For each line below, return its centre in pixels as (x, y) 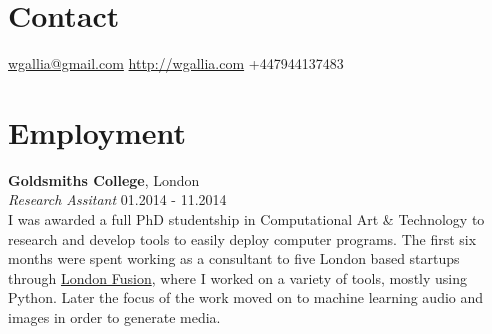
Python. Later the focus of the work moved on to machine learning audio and (246, 297)
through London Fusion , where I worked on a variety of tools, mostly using (238, 277)
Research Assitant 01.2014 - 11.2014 (117, 199)
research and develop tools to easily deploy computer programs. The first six (242, 238)
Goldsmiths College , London (104, 179)
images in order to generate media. (114, 317)
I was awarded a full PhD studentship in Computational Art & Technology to (246, 219)
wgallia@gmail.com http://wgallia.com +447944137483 (176, 63)
